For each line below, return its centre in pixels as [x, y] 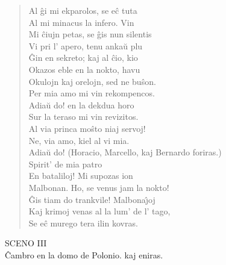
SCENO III [26, 243]
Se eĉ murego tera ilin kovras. [83, 223]
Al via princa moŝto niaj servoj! [87, 128]
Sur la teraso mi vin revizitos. [83, 117]
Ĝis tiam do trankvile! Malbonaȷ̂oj [92, 199]
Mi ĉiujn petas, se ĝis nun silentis [90, 34]
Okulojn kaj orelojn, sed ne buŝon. [92, 81]
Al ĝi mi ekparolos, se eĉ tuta [83, 10]
